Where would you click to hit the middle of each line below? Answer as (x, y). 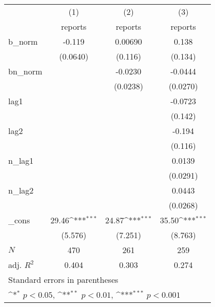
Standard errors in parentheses (63, 280)
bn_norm (25, 71)
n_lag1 (21, 160)
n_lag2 (21, 190)
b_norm (23, 41)
